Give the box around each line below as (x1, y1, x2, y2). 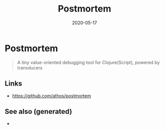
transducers (17, 64, 43, 71)
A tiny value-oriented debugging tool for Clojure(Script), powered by (17, 59, 160, 66)
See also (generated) (5, 107, 72, 116)
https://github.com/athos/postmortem (12, 93, 92, 99)
